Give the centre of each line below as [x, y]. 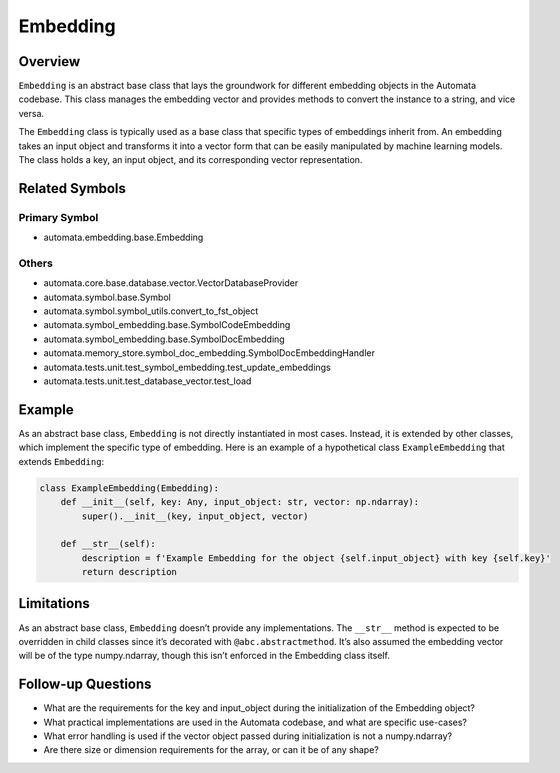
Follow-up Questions [85, 684]
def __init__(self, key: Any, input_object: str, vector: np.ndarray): [240, 502]
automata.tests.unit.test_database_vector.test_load [147, 381]
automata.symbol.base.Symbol [107, 297]
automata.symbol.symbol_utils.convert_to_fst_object [151, 311]
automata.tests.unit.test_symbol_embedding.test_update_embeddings [187, 367]
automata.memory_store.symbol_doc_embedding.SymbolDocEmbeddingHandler [209, 353]
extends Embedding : [61, 461]
